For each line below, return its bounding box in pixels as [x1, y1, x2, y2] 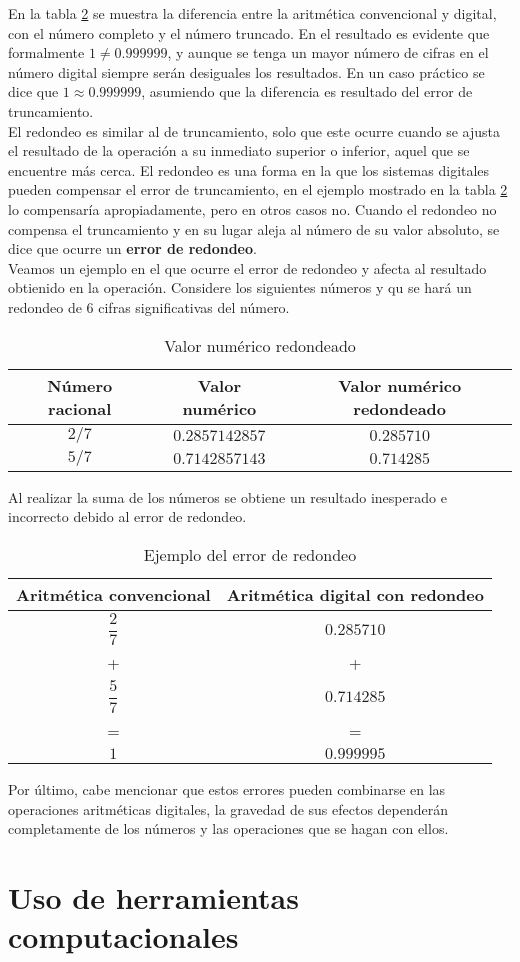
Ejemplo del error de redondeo [143, 542, 357, 566]
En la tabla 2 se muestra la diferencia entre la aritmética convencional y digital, [8, 3, 497, 23]
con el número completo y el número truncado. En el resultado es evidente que [8, 22, 490, 43]
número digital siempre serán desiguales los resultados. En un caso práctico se [8, 61, 485, 82]
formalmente [8, 42, 85, 63]
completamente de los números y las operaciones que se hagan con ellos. [8, 818, 449, 839]
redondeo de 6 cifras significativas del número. [8, 296, 290, 317]
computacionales [8, 916, 239, 957]
